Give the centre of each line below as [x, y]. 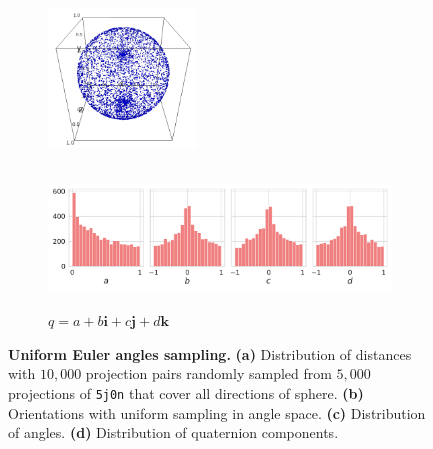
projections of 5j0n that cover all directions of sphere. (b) [186, 392]
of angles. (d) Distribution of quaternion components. [173, 432]
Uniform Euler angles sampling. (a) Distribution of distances [210, 353]
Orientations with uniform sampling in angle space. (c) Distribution [217, 412]
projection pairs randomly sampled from [208, 373]
